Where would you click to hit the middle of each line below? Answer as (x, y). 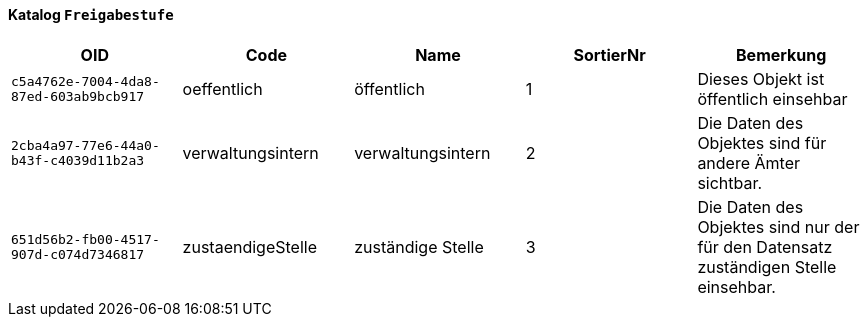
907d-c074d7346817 (78, 254)
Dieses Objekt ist (761, 78)
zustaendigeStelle (249, 246)
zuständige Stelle (419, 246)
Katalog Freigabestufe (91, 14)
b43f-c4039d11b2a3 (78, 160)
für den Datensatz (765, 246)
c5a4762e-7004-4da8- (85, 81)
